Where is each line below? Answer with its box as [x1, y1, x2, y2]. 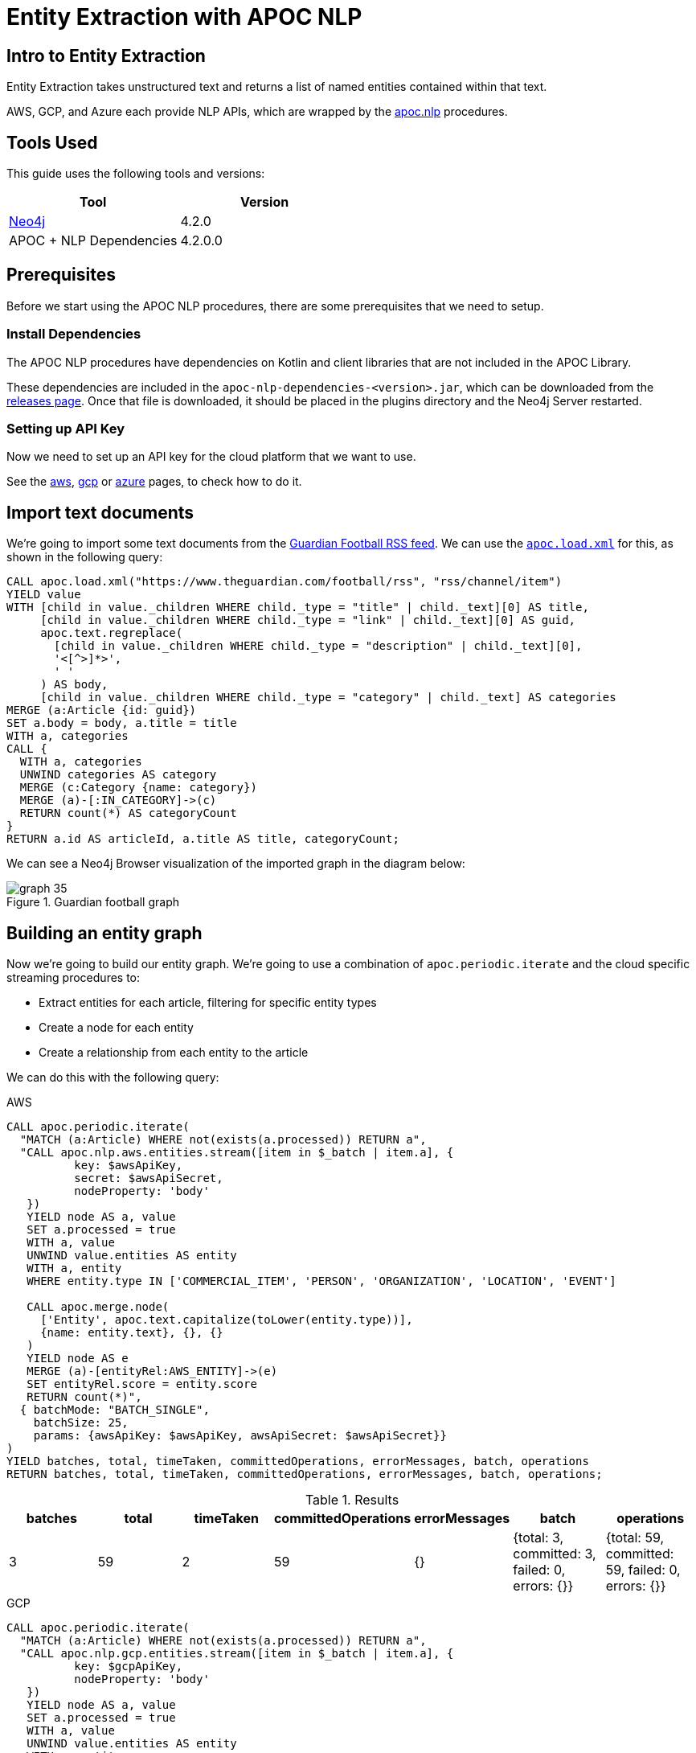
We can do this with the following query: [6, 1070, 219, 1085]
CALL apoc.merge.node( [27, 1300, 170, 1314]
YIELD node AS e [27, 1352, 129, 1365]
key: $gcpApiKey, [74, 1660, 183, 1673]
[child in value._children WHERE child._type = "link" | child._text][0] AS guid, [40, 614, 576, 627]
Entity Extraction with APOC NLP [6, 3, 362, 31]
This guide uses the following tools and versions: [6, 166, 265, 181]
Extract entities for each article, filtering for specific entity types [39, 996, 377, 1010]
